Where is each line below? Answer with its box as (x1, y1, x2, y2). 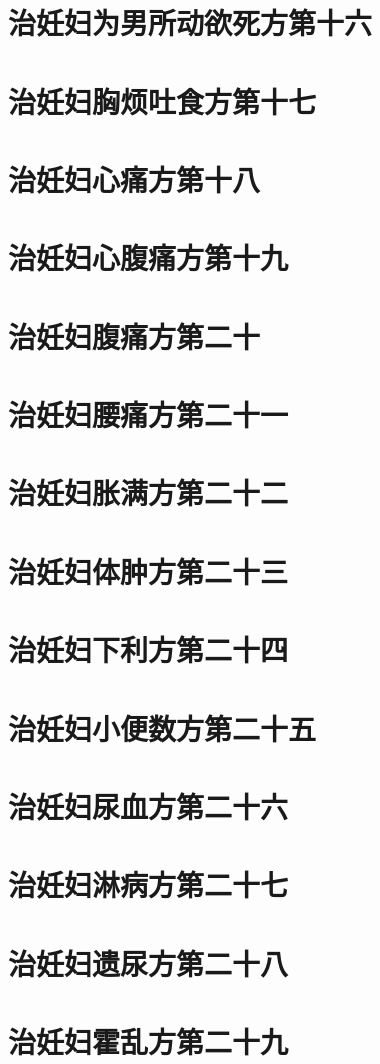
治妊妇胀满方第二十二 (8, 472, 289, 513)
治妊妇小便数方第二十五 (8, 707, 317, 748)
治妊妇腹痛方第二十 (8, 315, 261, 356)
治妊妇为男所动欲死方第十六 (8, 2, 373, 43)
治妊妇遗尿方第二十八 (8, 942, 289, 983)
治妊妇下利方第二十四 (8, 629, 289, 670)
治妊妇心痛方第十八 (8, 158, 261, 199)
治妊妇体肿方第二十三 (8, 550, 289, 591)
